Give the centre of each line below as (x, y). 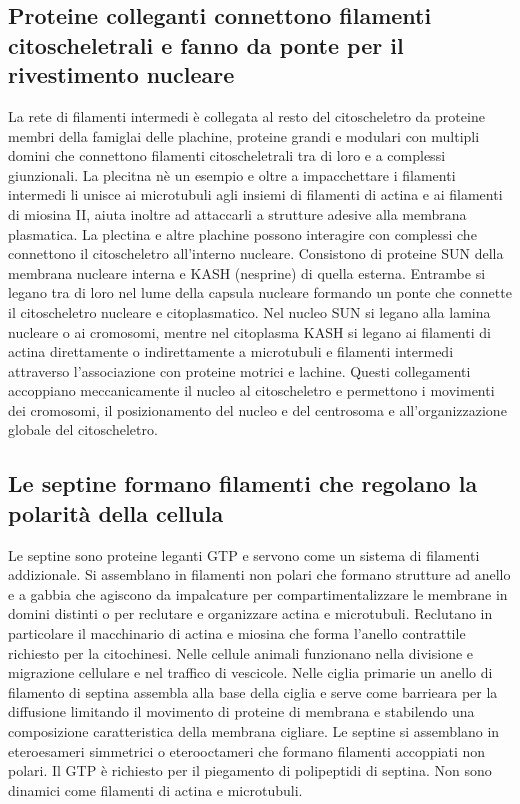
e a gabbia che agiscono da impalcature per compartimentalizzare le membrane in (258, 593)
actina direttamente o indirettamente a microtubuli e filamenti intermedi (231, 351)
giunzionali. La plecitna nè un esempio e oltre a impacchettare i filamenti (232, 174)
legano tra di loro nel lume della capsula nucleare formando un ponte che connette (260, 292)
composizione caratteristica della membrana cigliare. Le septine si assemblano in (254, 731)
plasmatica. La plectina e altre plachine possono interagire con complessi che (242, 233)
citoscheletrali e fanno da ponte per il (206, 44)
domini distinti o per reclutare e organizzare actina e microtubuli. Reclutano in (250, 613)
